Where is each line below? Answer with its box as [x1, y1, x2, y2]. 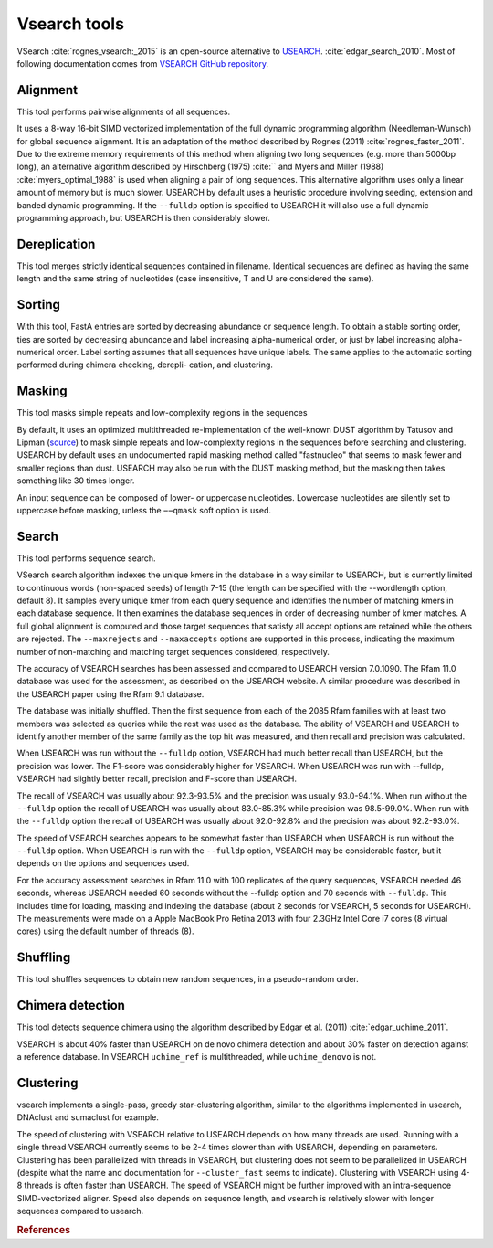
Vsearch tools [16, 14, 125, 34]
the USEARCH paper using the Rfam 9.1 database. [16, 688, 205, 699]
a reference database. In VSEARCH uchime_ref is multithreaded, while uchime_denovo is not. [16, 1052, 377, 1063]
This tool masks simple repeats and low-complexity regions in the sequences [16, 407, 308, 418]
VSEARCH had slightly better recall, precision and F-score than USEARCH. [16, 773, 297, 785]
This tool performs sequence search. [16, 553, 156, 564]
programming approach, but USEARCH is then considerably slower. [16, 212, 271, 223]
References [16, 1223, 71, 1236]
